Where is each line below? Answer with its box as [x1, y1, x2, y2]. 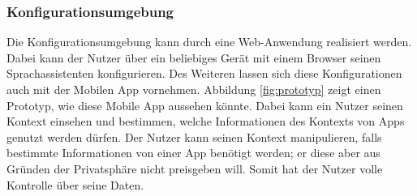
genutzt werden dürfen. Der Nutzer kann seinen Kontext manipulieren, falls [6, 128, 382, 145]
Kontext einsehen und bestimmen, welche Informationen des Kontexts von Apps [6, 113, 405, 130]
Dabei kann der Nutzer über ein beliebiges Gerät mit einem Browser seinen [6, 49, 381, 66]
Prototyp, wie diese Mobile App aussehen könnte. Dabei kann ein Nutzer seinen [6, 96, 403, 113]
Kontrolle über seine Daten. [6, 176, 144, 193]
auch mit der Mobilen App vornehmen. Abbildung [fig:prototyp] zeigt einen [6, 81, 381, 97]
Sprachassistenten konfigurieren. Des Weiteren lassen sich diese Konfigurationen [6, 65, 402, 82]
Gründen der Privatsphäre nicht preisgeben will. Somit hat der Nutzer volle [6, 160, 383, 177]
